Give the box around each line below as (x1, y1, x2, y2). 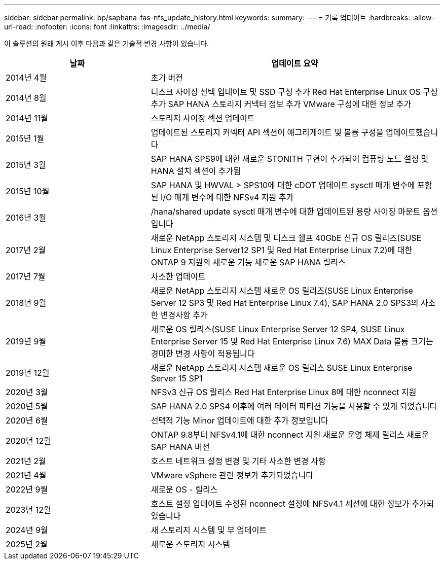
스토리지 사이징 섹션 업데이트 (151, 113, 255, 123)
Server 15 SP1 (151, 373, 203, 383)
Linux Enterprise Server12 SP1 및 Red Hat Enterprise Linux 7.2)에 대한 (151, 245, 413, 255)
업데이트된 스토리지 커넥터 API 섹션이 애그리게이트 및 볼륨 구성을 (151, 127, 384, 137)
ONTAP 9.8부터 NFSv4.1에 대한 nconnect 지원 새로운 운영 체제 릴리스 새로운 (151, 430, 429, 440)
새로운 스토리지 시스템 (151, 539, 230, 549)
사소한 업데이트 (151, 271, 206, 281)
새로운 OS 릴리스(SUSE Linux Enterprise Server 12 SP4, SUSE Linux (151, 324, 405, 334)
